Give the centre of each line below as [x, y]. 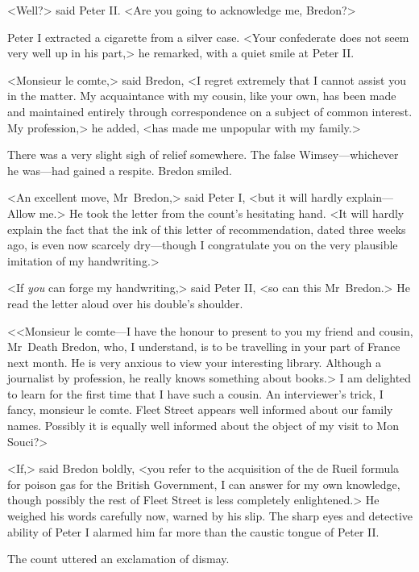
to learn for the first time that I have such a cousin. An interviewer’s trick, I [195, 393]
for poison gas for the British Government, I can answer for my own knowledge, [204, 484]
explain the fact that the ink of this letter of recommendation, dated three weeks [207, 229]
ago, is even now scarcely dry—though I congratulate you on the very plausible [203, 245]
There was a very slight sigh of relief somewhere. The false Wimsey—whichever [203, 154]
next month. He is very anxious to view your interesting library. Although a [195, 362]
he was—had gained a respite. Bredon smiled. [120, 170]
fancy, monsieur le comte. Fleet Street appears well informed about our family [200, 409]
